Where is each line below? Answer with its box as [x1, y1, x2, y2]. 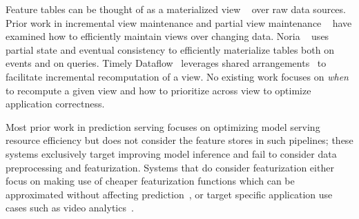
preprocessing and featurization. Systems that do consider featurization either [6, 160, 334, 174]
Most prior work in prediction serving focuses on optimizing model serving [6, 119, 320, 134]
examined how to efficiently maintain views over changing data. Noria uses [6, 29, 329, 43]
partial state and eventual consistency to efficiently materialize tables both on [6, 42, 334, 56]
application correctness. [6, 96, 105, 111]
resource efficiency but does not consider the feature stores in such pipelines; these [6, 133, 353, 147]
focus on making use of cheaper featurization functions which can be [6, 174, 295, 188]
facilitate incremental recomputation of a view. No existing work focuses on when [6, 69, 349, 83]
